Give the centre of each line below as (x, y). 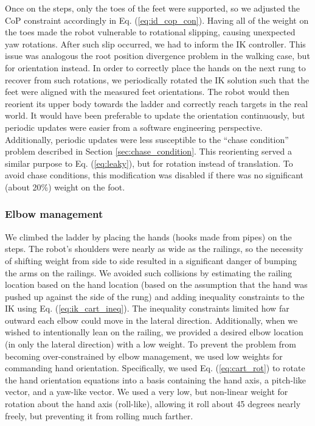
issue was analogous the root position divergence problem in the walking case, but (157, 56)
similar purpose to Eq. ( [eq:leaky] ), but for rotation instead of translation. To (149, 163)
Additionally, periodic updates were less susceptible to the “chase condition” (147, 139)
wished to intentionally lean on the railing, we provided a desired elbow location (154, 332)
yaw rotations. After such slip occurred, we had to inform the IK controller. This (155, 44)
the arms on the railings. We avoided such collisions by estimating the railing (148, 272)
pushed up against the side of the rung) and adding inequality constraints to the (155, 296)
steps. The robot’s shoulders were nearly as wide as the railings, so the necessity (154, 249)
